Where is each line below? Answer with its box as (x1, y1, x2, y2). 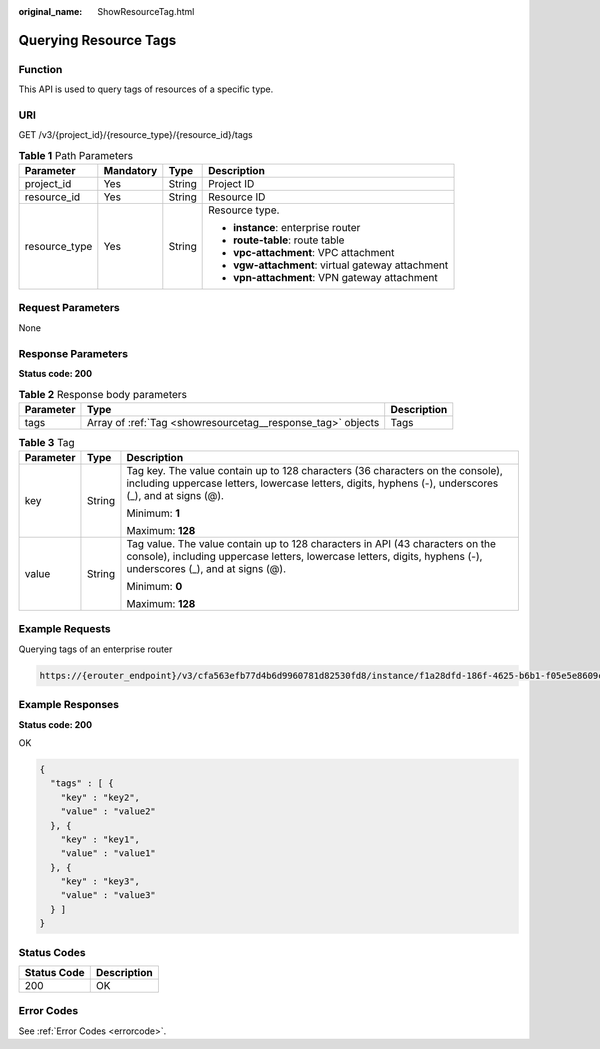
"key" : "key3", (60, 876, 140, 887)
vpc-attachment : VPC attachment (233, 246, 395, 260)
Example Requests (18, 622, 111, 636)
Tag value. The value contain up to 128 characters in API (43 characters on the (126, 537, 497, 551)
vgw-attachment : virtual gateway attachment (233, 258, 449, 272)
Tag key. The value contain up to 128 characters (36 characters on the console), (126, 464, 504, 478)
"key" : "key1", (60, 833, 140, 845)
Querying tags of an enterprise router (18, 643, 173, 655)
